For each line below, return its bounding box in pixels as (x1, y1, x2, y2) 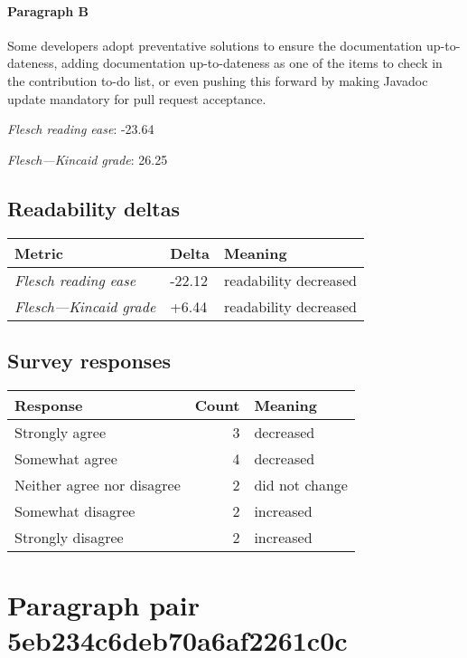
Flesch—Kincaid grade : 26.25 (7, 149, 168, 168)
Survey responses (7, 346, 171, 374)
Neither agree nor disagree (14, 473, 181, 495)
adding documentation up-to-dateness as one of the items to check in (61, 53, 443, 72)
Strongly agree (14, 421, 106, 443)
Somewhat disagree (14, 500, 135, 521)
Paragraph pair (7, 586, 200, 623)
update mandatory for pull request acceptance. (7, 89, 266, 108)
